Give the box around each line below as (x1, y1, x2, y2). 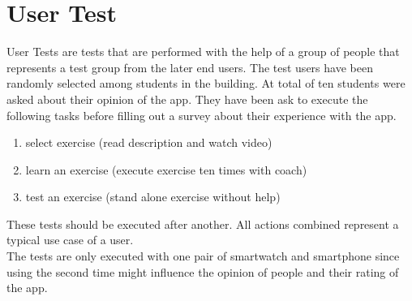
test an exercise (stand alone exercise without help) (25, 188, 281, 205)
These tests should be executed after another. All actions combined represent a (6, 215, 399, 232)
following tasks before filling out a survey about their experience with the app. (6, 106, 397, 123)
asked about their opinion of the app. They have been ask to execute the (6, 90, 368, 107)
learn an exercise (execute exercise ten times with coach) (25, 161, 307, 178)
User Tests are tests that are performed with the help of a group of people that (6, 43, 400, 60)
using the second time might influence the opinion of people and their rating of (6, 263, 399, 280)
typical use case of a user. (6, 231, 134, 248)
